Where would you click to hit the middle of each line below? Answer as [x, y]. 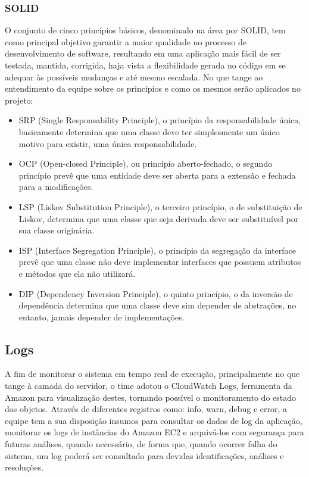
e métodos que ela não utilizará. [77, 273]
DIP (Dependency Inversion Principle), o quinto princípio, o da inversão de [156, 293]
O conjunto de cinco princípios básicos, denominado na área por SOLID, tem [145, 30]
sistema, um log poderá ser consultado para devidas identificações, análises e [144, 455]
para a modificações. [56, 187]
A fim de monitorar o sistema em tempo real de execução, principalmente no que [152, 374]
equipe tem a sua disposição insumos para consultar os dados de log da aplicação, [154, 420]
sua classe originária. [57, 230]
